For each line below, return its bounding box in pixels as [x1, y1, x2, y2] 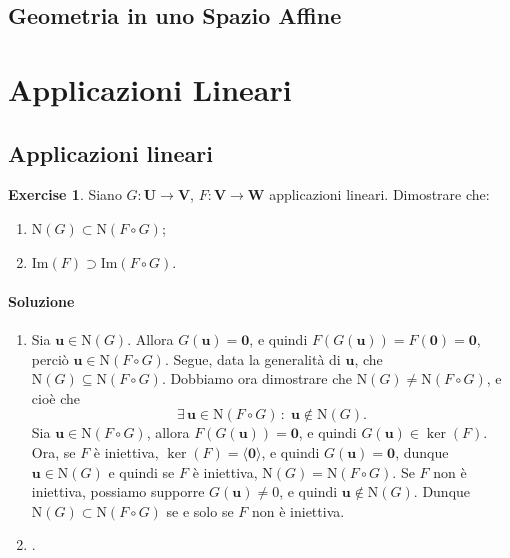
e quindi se [108, 461, 175, 482]
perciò [31, 348, 69, 369]
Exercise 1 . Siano [8, 184, 122, 205]
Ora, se [31, 441, 76, 462]
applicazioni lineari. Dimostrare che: [269, 184, 490, 205]
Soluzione [8, 290, 75, 311]
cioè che [31, 387, 80, 408]
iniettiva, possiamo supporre [31, 481, 205, 502]
